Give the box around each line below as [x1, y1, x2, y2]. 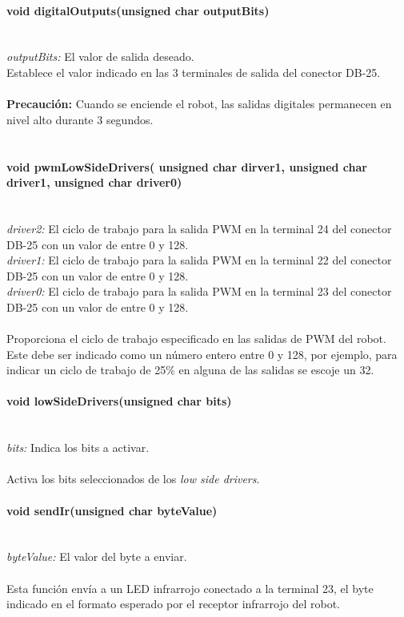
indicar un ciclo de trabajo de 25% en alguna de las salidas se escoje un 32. [6, 361, 374, 378]
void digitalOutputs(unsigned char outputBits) [6, 2, 270, 18]
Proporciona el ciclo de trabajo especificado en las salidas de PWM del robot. [6, 330, 386, 347]
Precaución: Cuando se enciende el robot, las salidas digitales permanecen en [6, 95, 392, 112]
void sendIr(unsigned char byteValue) [6, 502, 218, 518]
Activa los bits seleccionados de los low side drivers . [6, 470, 260, 487]
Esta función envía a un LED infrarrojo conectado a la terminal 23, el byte [6, 579, 374, 596]
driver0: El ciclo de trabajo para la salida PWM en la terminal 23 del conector [6, 283, 392, 300]
